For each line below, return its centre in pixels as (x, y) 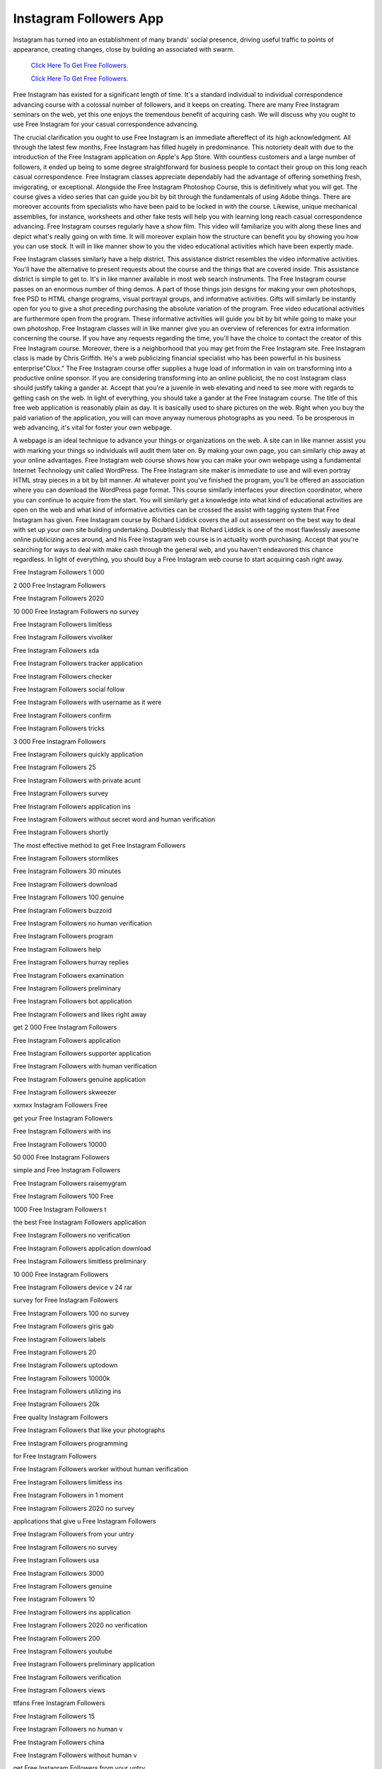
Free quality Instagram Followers (61, 1417)
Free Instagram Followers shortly (61, 832)
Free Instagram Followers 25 (54, 767)
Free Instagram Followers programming (70, 1443)
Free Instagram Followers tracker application (78, 663)
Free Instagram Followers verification (67, 1677)
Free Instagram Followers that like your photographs (89, 1430)
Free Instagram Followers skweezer (65, 1093)
